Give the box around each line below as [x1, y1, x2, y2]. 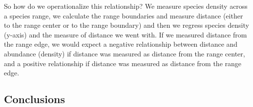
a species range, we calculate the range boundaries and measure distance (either [4, 10, 243, 20]
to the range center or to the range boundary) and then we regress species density [4, 20, 249, 30]
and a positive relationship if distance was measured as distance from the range [4, 58, 242, 68]
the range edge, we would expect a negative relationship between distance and [4, 39, 238, 49]
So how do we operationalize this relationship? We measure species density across [4, 1, 248, 11]
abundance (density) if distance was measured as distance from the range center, [4, 48, 245, 58]
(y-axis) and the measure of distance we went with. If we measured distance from [4, 29, 247, 39]
